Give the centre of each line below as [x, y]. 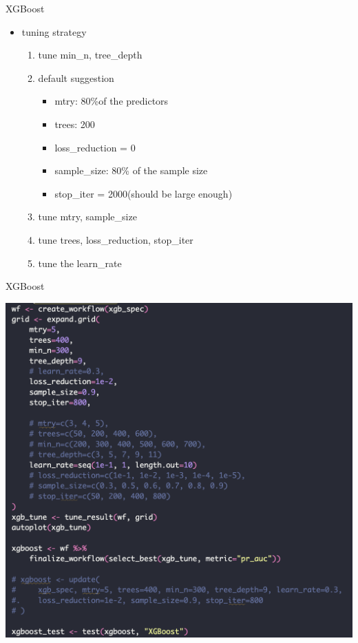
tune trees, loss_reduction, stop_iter [116, 239]
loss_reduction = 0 [95, 147]
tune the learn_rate [80, 263]
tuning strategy [54, 31]
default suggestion [76, 77]
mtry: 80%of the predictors [112, 101]
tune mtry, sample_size [87, 217]
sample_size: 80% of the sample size [131, 170]
